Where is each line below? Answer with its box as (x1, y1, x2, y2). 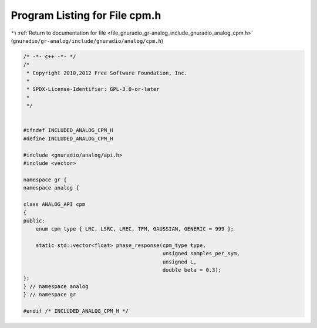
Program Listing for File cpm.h (11, 9, 161, 22)
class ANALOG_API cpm (23, 201, 86, 208)
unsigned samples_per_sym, (162, 250, 240, 257)
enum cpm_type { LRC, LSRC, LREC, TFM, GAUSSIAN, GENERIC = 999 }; (35, 226, 234, 232)
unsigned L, (162, 258, 197, 265)
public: (23, 217, 45, 224)
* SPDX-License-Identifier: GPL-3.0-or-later (26, 86, 160, 93)
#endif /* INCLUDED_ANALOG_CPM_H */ (23, 308, 129, 315)
